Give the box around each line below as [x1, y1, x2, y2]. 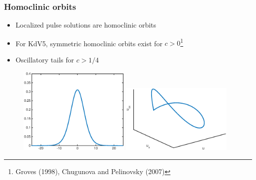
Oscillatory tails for [15, 55, 74, 65]
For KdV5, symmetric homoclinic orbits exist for [15, 38, 162, 48]
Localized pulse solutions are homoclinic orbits [15, 20, 157, 30]
